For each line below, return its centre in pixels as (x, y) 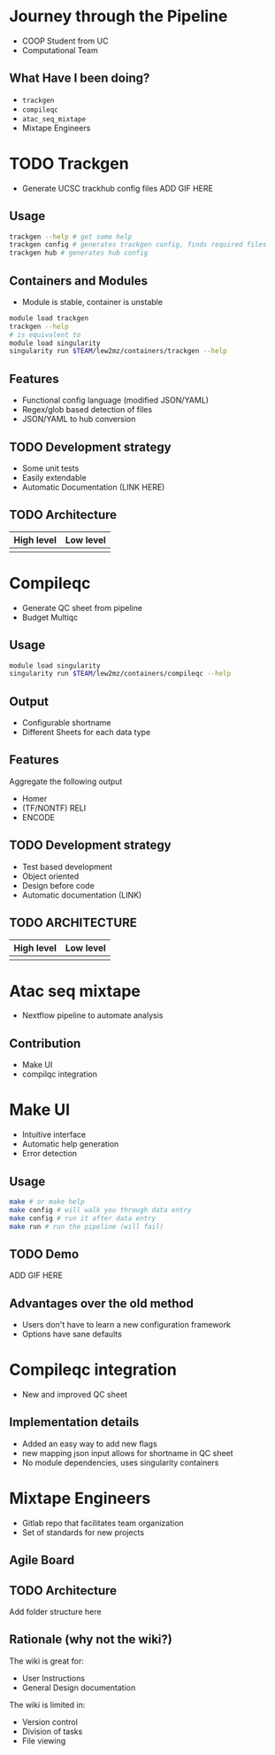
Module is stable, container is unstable (92, 302)
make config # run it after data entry (83, 1218)
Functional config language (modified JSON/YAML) (115, 400)
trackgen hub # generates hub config (79, 253)
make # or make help (47, 1202)
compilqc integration (59, 1074)
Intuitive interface (54, 1135)
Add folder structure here (55, 1612)
